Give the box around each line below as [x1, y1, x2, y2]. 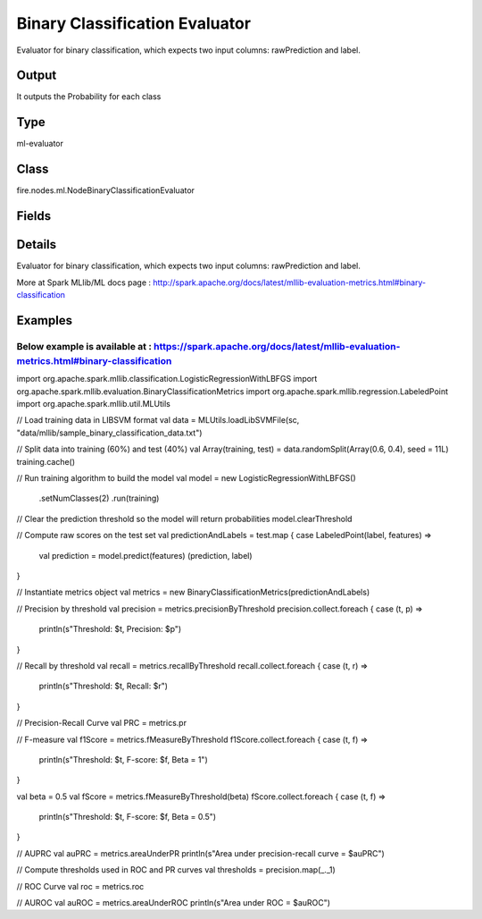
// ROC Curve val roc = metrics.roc [16, 881, 145, 891]
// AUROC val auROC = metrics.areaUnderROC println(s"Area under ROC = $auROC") [16, 898, 330, 908]
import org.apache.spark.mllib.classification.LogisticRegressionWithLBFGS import [16, 374, 318, 384]
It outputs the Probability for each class [16, 91, 162, 102]
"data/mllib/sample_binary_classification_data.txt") [16, 427, 203, 438]
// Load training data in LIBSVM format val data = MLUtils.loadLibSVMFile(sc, [16, 415, 300, 426]
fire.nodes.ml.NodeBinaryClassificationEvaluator [16, 185, 195, 196]
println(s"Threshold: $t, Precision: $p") [38, 624, 182, 635]
